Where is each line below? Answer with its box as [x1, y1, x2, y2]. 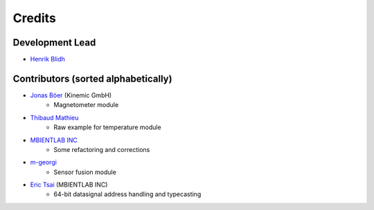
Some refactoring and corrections [53, 145, 150, 153]
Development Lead [12, 37, 96, 48]
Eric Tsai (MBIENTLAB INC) [30, 180, 108, 189]
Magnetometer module [53, 101, 119, 109]
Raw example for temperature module [53, 123, 162, 131]
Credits [12, 10, 57, 26]
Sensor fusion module [53, 168, 117, 176]
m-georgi [30, 158, 57, 166]
